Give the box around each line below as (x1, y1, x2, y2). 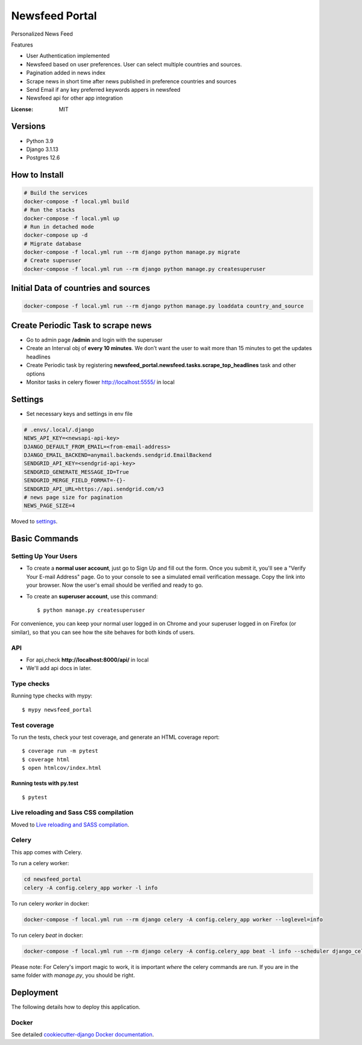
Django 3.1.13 (26, 145, 59, 153)
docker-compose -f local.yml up (24, 215, 120, 222)
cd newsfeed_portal (24, 876, 81, 883)
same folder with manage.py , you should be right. (11, 971, 135, 979)
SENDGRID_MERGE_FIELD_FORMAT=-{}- (24, 477, 126, 484)
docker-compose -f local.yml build (24, 198, 129, 205)
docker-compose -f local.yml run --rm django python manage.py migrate (24, 249, 241, 256)
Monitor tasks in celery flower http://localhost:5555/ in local (26, 378, 175, 386)
